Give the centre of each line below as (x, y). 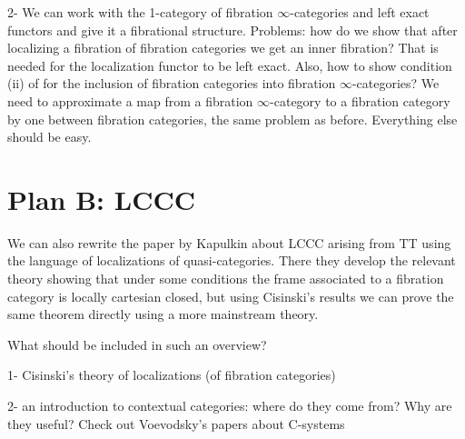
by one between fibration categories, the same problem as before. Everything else (232, 119)
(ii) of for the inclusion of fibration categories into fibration (172, 83)
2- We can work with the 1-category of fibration (140, 12)
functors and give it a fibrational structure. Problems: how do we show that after (232, 30)
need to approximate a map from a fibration (130, 100)
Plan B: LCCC (101, 199)
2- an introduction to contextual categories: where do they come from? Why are (230, 406)
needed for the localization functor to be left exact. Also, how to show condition (230, 65)
